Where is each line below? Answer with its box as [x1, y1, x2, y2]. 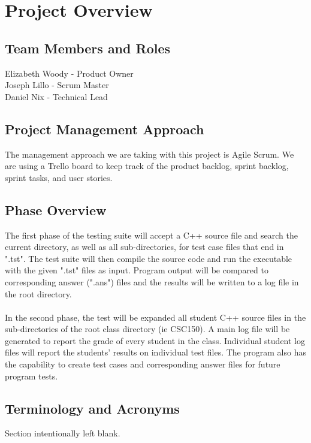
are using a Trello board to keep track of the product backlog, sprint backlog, [5, 159, 289, 172]
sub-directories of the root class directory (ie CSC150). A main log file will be [5, 323, 290, 335]
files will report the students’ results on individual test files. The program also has [5, 346, 306, 358]
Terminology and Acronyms [5, 399, 180, 417]
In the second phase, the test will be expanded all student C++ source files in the [5, 311, 306, 323]
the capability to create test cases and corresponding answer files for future [5, 358, 280, 370]
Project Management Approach [5, 119, 204, 138]
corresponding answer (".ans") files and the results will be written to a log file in [5, 275, 299, 288]
